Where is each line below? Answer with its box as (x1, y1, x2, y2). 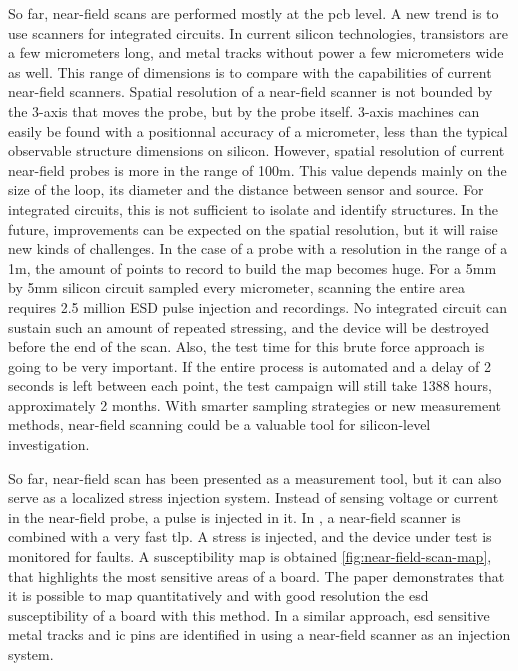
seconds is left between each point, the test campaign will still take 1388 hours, (8, 375, 492, 396)
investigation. (8, 434, 90, 455)
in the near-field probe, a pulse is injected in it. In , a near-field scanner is (8, 506, 461, 527)
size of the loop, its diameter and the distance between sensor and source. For (8, 179, 484, 200)
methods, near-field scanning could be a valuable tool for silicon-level (8, 414, 431, 435)
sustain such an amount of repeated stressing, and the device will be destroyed (8, 316, 489, 337)
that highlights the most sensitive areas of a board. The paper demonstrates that (8, 565, 505, 586)
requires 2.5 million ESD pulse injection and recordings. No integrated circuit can (8, 296, 508, 317)
